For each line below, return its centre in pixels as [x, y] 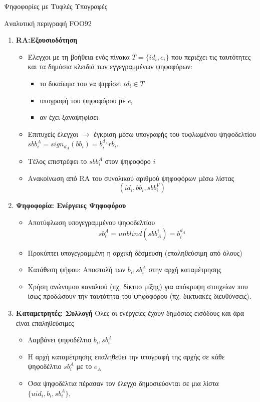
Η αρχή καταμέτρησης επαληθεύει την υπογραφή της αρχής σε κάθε [126, 356]
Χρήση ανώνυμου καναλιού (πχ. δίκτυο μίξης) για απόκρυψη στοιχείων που [138, 286]
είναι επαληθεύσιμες [45, 323]
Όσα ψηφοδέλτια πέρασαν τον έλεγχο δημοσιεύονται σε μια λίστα [123, 383]
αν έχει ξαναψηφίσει [69, 117]
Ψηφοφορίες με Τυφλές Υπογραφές [56, 6]
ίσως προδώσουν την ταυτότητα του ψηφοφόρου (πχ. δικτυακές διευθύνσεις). [140, 296]
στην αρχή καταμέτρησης [185, 269]
